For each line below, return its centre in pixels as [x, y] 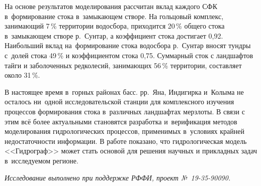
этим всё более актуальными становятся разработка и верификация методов [121, 121]
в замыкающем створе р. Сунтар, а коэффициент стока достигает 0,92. [114, 35]
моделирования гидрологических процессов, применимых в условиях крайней [124, 131]
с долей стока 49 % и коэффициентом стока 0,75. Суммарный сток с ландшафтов [129, 55]
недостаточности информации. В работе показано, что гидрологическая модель [126, 141]
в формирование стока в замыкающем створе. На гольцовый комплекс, [114, 16]
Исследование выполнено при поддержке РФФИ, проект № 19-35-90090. [118, 177]
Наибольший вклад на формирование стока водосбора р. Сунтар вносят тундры [128, 45]
